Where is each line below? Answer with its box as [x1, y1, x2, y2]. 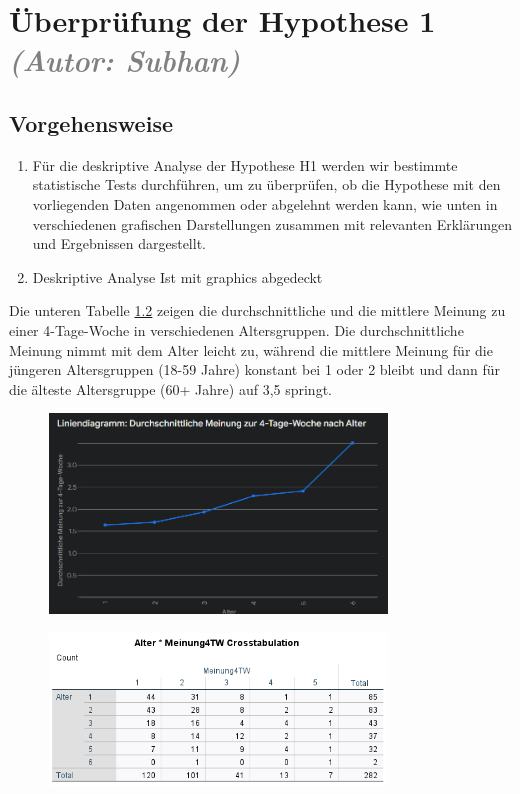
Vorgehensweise [9, 107, 173, 138]
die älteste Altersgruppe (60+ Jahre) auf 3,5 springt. [9, 378, 332, 399]
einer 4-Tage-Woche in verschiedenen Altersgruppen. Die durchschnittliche [9, 319, 464, 340]
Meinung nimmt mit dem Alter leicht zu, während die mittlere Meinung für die [9, 339, 493, 360]
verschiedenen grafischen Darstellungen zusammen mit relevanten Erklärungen [32, 213, 513, 234]
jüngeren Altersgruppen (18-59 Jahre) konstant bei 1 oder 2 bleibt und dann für [9, 359, 501, 380]
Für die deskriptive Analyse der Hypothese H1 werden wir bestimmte [32, 154, 458, 175]
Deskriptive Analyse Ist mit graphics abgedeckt [32, 266, 323, 287]
